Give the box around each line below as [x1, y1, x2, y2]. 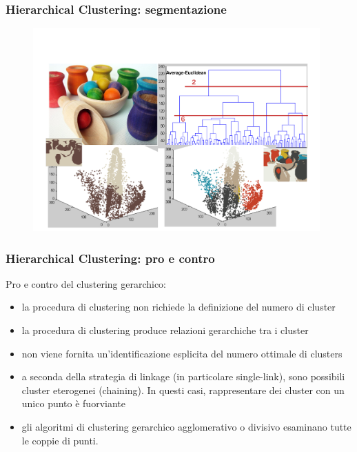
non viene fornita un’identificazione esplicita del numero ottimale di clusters [21, 346, 343, 360]
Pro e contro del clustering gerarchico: [6, 276, 167, 291]
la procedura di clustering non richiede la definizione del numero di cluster [21, 299, 336, 314]
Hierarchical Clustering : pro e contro [6, 249, 215, 266]
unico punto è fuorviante [21, 396, 125, 411]
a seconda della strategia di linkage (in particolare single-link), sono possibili [21, 369, 345, 384]
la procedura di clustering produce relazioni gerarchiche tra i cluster [21, 323, 309, 337]
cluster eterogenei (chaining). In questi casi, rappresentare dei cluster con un [21, 382, 345, 397]
